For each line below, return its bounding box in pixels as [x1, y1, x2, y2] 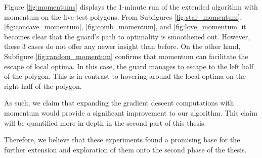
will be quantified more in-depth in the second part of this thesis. [4, 117, 206, 128]
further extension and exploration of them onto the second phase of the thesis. [4, 144, 247, 154]
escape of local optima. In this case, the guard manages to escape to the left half [4, 61, 254, 71]
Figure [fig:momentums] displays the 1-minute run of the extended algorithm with [4, 2, 258, 12]
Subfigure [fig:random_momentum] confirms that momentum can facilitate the [4, 50, 248, 61]
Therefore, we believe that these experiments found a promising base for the [4, 134, 240, 145]
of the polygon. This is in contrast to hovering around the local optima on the [4, 71, 246, 81]
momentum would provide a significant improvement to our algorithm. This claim [4, 107, 257, 118]
